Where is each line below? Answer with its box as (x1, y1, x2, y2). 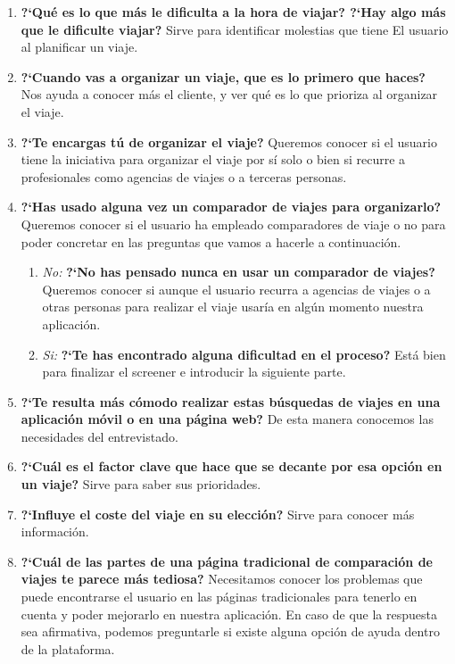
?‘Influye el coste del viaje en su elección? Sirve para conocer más (21, 504, 415, 523)
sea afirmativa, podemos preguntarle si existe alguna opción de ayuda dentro (21, 622, 440, 641)
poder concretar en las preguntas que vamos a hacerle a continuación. (21, 232, 401, 251)
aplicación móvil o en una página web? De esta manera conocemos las (21, 410, 434, 428)
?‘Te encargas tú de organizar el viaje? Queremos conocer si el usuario (21, 132, 437, 151)
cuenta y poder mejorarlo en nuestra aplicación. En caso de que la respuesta (21, 604, 437, 623)
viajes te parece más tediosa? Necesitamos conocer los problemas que (21, 569, 423, 588)
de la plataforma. (21, 639, 115, 658)
